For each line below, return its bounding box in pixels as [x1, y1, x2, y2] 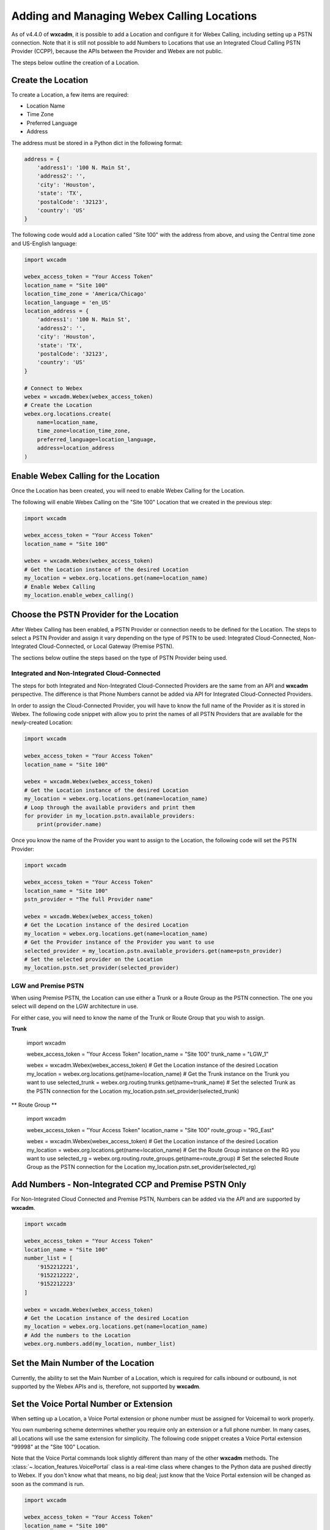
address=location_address [37, 444, 115, 452]
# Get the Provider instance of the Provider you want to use [24, 939, 215, 946]
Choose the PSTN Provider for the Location [11, 610, 179, 620]
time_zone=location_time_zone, [37, 427, 131, 435]
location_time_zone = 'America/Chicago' [24, 291, 147, 297]
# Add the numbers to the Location [24, 1332, 131, 1338]
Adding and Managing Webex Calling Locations [11, 9, 257, 23]
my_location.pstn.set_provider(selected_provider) [24, 965, 180, 971]
